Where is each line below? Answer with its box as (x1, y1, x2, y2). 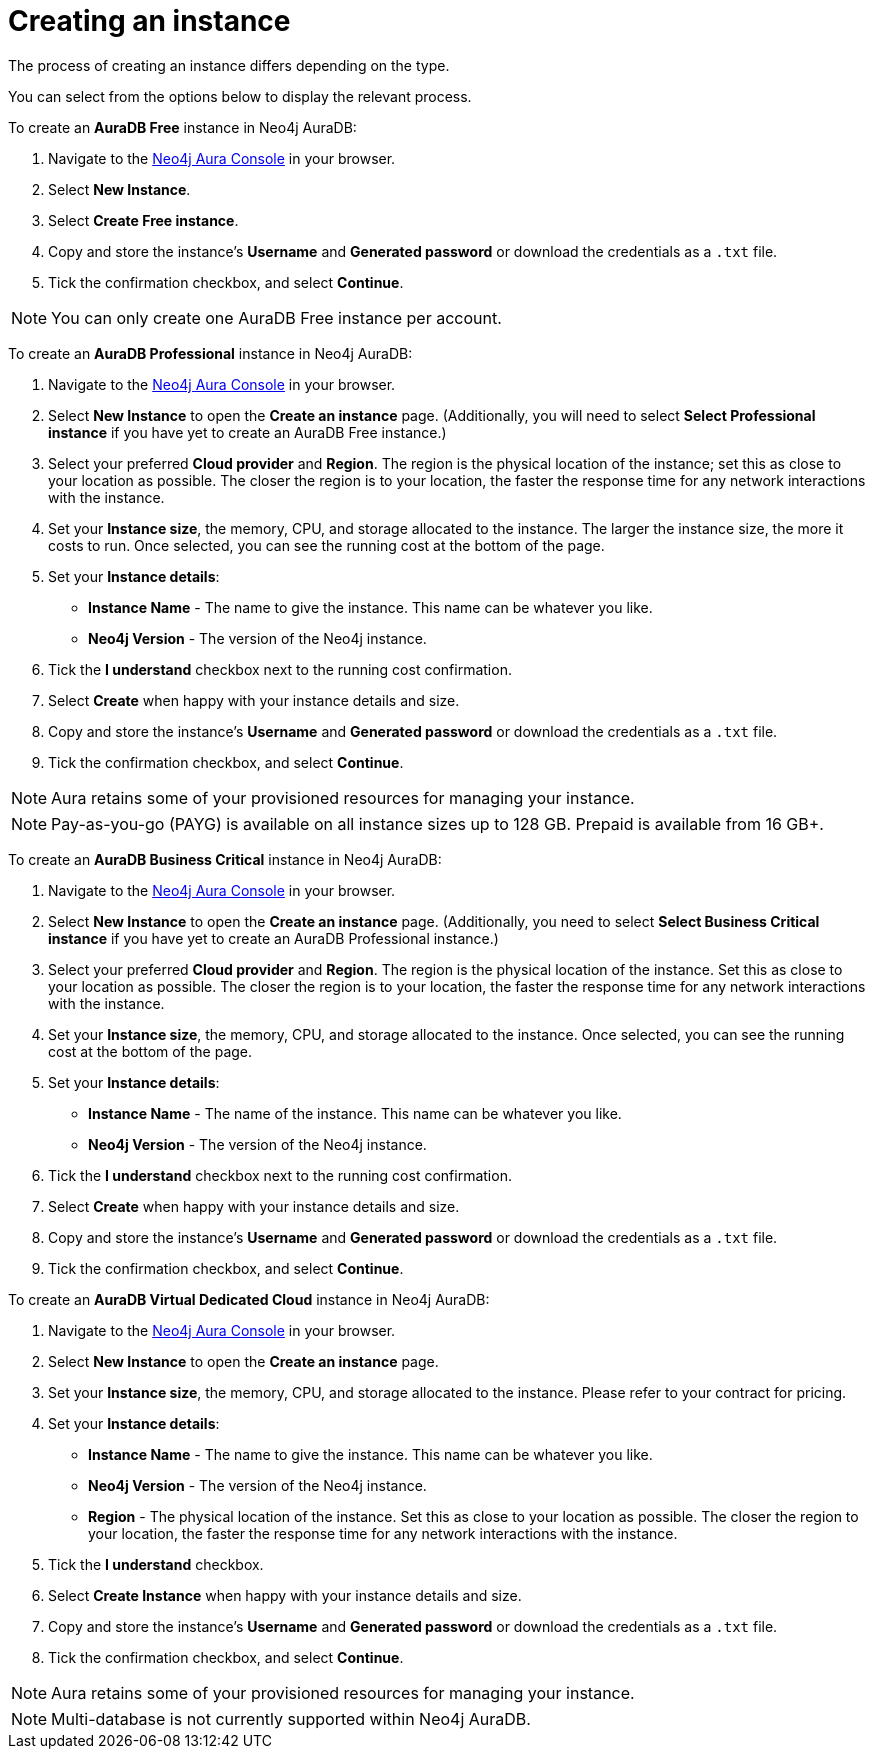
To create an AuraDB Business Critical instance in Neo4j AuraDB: (8, 850, 442, 868)
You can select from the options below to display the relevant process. (8, 87, 472, 105)
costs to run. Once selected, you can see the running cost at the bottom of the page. (48, 536, 605, 554)
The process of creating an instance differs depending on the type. (8, 56, 450, 74)
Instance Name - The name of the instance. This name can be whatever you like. (88, 1104, 622, 1122)
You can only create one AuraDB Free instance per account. (51, 307, 502, 328)
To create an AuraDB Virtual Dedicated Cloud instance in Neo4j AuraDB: (8, 1290, 490, 1308)
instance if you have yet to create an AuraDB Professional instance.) (48, 929, 499, 947)
